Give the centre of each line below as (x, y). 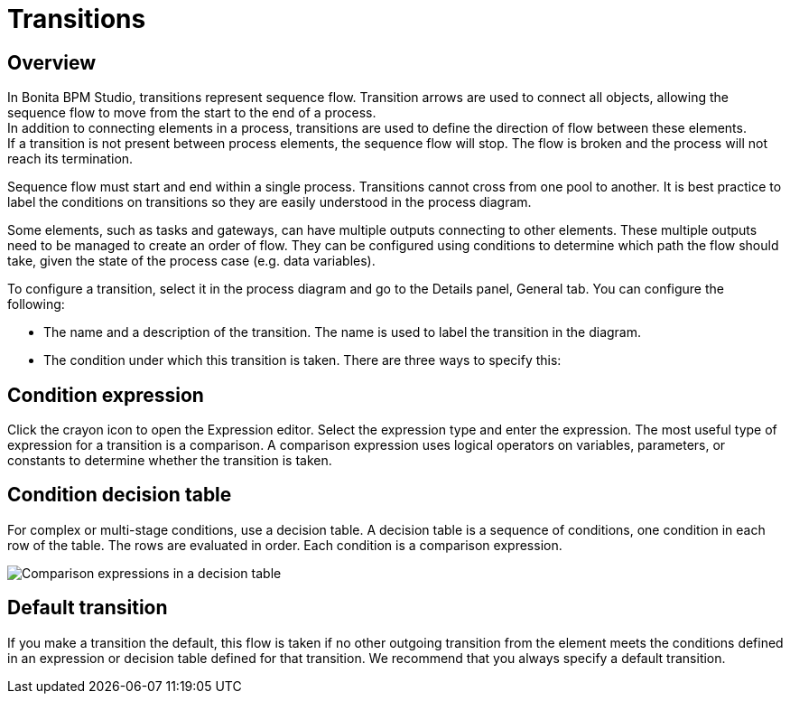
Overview (52, 62)
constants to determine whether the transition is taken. (170, 461)
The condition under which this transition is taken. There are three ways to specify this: (302, 360)
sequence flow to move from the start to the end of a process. (192, 113)
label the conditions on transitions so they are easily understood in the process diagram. (270, 202)
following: (36, 304)
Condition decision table (120, 495)
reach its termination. (70, 159)
